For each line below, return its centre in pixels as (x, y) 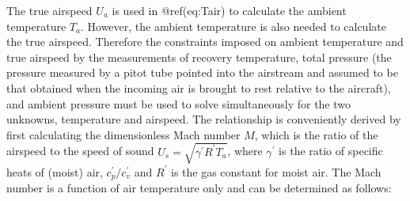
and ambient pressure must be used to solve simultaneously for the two (179, 103)
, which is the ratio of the (316, 134)
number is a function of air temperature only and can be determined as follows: (199, 188)
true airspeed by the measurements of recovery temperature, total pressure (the (199, 57)
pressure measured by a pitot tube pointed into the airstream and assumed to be (202, 72)
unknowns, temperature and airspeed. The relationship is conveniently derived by (204, 119)
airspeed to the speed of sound (80, 151)
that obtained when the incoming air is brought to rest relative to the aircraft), (199, 87)
